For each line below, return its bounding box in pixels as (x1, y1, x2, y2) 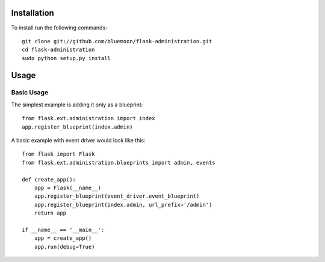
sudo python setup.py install (22, 55, 111, 61)
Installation (11, 8, 54, 18)
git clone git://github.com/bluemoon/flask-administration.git (22, 38, 212, 44)
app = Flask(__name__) (34, 184, 102, 191)
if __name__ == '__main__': (22, 226, 105, 233)
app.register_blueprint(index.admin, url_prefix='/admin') (34, 201, 212, 208)
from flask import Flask (22, 151, 95, 157)
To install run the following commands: (11, 24, 108, 31)
